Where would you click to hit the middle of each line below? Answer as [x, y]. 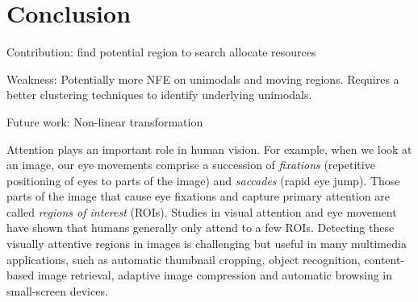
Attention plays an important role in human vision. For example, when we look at [209, 149]
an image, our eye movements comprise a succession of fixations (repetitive [191, 165]
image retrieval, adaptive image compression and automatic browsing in [215, 275]
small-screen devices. [57, 290]
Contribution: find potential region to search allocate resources [161, 52]
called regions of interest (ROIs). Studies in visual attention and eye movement [202, 211]
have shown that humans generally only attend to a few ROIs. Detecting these [201, 228]
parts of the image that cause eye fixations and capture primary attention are [198, 196]
